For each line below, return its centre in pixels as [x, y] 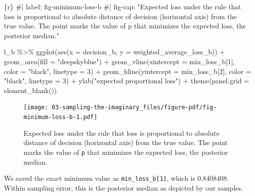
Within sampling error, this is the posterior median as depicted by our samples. [124, 187]
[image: [36, 108]
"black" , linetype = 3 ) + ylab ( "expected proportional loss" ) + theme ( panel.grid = [127, 81]
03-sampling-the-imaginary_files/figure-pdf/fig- [134, 108]
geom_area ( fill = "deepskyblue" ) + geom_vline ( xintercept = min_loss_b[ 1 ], [119, 61]
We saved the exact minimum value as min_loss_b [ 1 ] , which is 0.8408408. [116, 178]
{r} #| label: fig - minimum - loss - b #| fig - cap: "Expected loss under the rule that [123, 6]
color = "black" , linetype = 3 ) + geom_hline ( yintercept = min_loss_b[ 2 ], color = [127, 71]
